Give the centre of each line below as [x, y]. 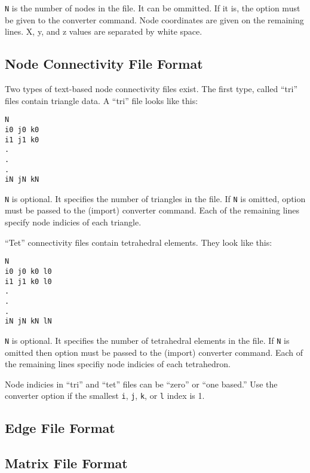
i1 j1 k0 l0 [28, 281]
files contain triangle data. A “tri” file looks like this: [102, 100]
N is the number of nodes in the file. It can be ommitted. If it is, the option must [153, 8]
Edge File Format [60, 428]
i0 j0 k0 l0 [28, 271]
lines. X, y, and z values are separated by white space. [104, 31]
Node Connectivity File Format [104, 64]
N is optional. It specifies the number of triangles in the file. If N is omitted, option [155, 198]
